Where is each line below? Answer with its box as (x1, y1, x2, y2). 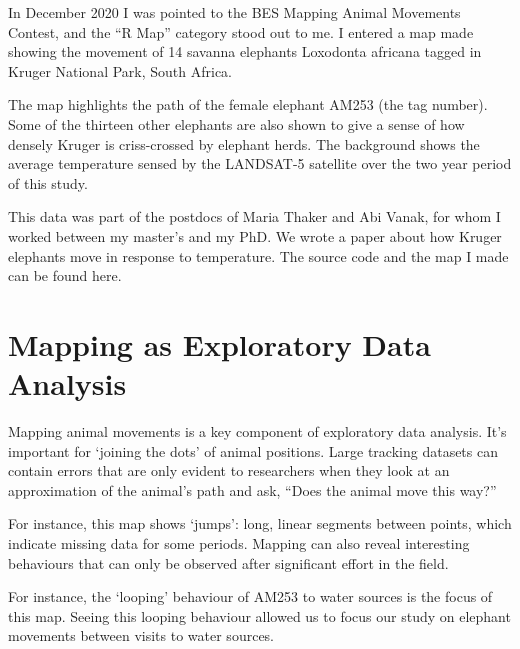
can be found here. (8, 265, 122, 286)
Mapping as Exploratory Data (8, 323, 431, 364)
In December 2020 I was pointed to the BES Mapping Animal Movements (8, 2, 461, 22)
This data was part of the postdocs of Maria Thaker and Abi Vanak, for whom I (8, 206, 501, 227)
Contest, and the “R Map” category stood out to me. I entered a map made (8, 21, 474, 42)
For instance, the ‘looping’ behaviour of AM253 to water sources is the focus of (8, 586, 493, 607)
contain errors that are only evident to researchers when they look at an (8, 460, 450, 481)
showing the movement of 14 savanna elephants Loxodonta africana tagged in (8, 41, 482, 62)
